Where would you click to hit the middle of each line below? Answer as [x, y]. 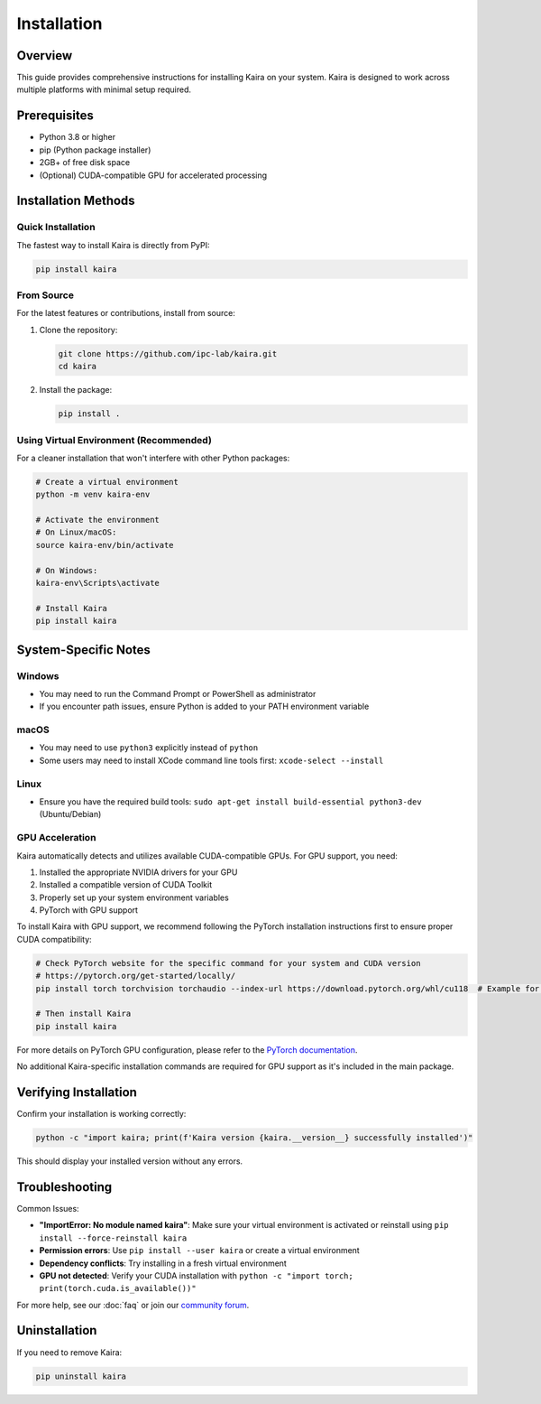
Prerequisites [55, 116]
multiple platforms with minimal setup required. [104, 89]
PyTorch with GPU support [89, 910]
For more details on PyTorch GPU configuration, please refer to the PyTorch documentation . [187, 1050]
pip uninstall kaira [81, 1376]
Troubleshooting [64, 1187]
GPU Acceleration [56, 838]
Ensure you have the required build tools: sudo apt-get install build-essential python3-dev [231, 801]
